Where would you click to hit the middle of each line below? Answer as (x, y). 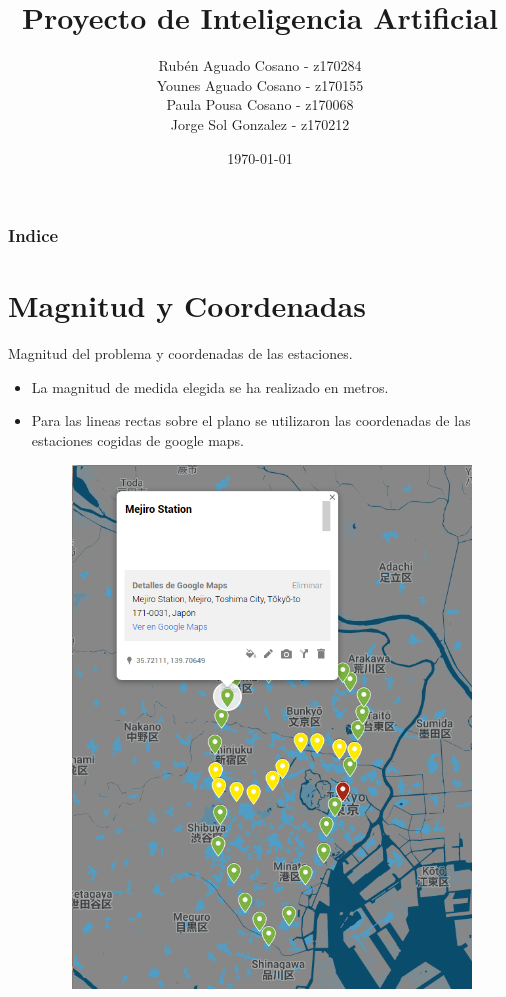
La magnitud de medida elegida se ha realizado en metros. (210, 386)
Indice (33, 235)
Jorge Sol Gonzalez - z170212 (260, 123)
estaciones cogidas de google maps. (138, 439)
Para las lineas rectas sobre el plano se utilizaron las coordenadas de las (251, 420)
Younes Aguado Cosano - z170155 (260, 84)
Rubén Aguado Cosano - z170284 (260, 65)
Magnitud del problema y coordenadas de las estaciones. (180, 353)
